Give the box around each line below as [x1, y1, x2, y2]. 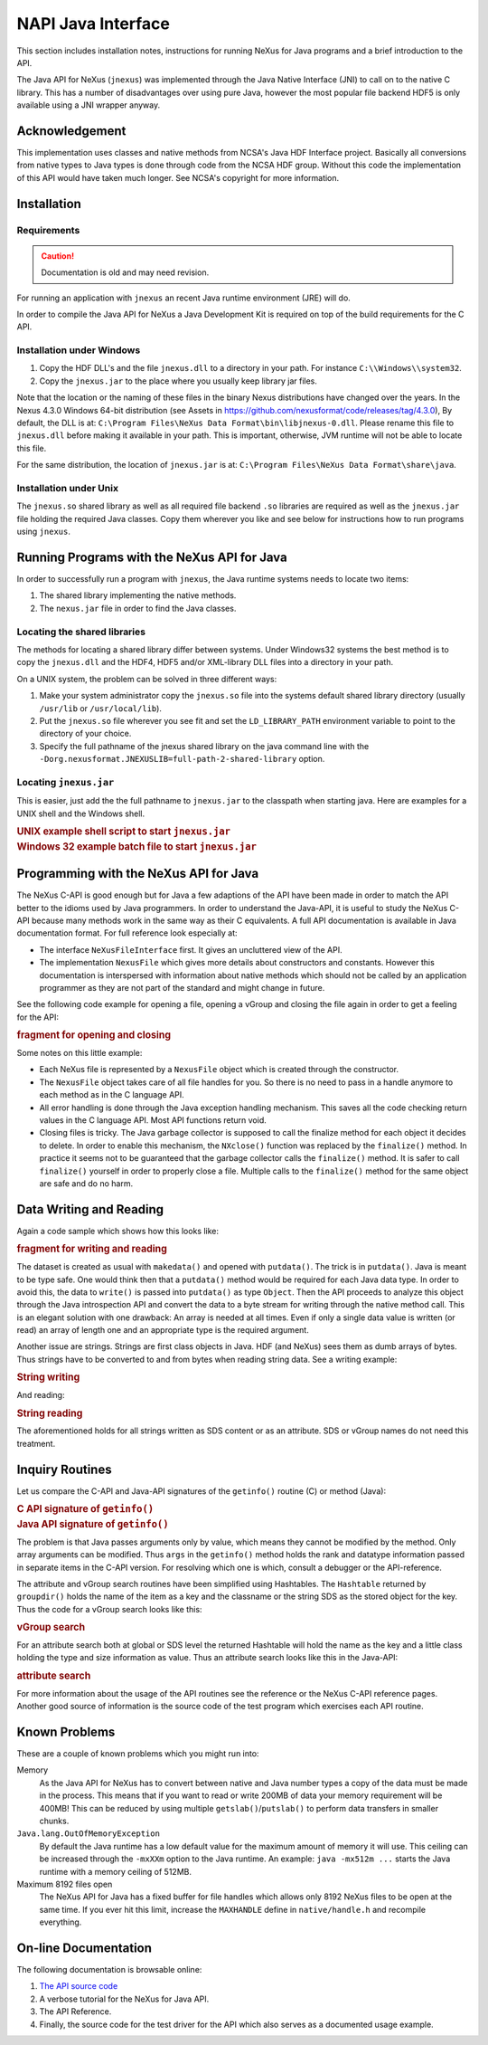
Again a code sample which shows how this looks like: [16, 1225, 220, 1236]
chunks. [39, 1815, 70, 1826]
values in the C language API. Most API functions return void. [39, 1115, 267, 1126]
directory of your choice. [39, 728, 132, 739]
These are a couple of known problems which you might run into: [16, 1748, 259, 1759]
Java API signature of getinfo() [16, 1517, 169, 1530]
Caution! [41, 250, 75, 262]
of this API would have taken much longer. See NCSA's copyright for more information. [16, 172, 340, 183]
